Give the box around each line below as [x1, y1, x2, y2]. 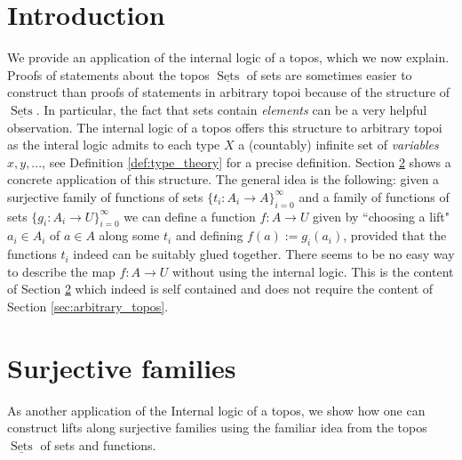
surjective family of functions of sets [7, 187, 203, 206]
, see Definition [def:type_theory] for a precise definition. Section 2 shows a [42, 152, 451, 171]
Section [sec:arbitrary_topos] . [7, 297, 169, 316]
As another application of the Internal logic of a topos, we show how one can [7, 400, 426, 419]
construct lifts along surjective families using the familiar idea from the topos [7, 418, 427, 437]
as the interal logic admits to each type [7, 135, 220, 154]
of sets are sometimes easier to [246, 65, 412, 84]
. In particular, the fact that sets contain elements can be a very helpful [36, 100, 427, 118]
